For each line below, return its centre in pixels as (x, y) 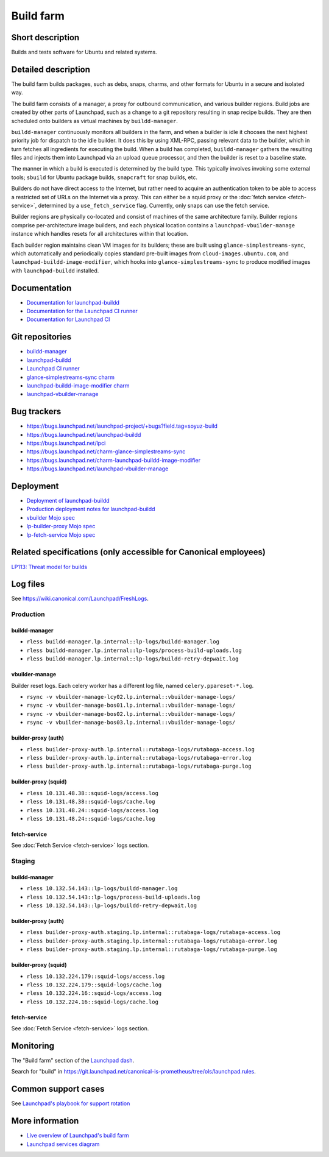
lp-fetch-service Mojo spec (61, 535)
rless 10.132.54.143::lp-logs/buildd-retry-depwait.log (112, 906)
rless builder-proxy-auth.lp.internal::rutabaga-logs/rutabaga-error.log (139, 758)
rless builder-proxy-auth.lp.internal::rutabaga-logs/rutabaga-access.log (141, 749)
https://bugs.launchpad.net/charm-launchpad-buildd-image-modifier (114, 460)
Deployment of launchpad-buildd (68, 501)
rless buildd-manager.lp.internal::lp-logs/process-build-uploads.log (134, 650)
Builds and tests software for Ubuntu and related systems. (84, 52)
